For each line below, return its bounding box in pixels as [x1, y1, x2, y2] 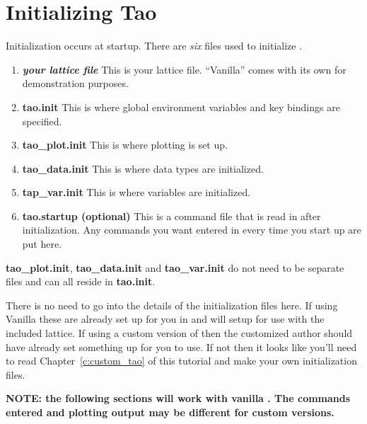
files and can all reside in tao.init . [6, 274, 156, 289]
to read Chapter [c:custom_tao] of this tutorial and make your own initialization [6, 353, 357, 368]
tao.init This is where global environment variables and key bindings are [22, 99, 340, 114]
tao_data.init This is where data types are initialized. [22, 161, 264, 176]
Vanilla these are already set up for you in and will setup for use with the [6, 311, 325, 326]
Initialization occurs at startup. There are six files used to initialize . [6, 38, 303, 53]
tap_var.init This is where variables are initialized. [22, 185, 251, 200]
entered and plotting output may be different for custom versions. [6, 405, 334, 419]
